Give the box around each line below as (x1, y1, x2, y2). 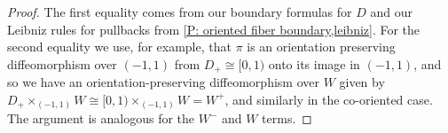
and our (370, 3, 413, 20)
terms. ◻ (262, 109, 312, 128)
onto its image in (268, 54, 360, 73)
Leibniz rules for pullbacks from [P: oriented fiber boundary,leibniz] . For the (7, 20, 420, 38)
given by (339, 73, 385, 91)
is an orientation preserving (247, 37, 396, 56)
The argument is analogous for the (7, 109, 195, 128)
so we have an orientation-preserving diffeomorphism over (7, 73, 319, 91)
